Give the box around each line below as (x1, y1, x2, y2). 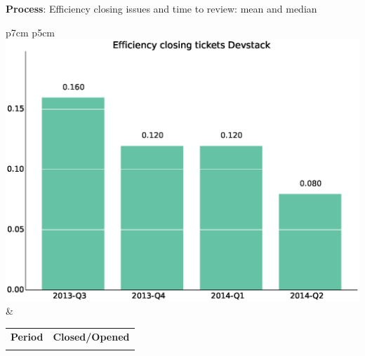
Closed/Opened (53, 329, 130, 343)
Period (11, 329, 44, 343)
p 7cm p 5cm (6, 25, 55, 39)
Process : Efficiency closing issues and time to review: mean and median (6, 1, 317, 15)
